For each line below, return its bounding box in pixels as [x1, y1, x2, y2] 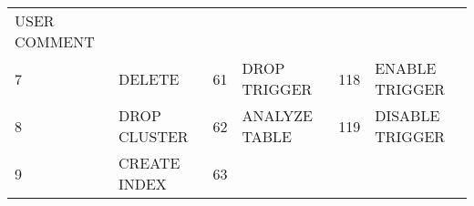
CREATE [118, 152, 180, 173]
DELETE [118, 67, 180, 89]
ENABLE [375, 57, 437, 78]
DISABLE [375, 105, 440, 126]
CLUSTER [118, 126, 189, 147]
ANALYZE [242, 105, 313, 126]
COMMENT [15, 31, 95, 52]
